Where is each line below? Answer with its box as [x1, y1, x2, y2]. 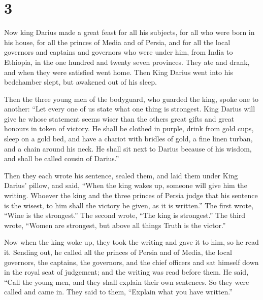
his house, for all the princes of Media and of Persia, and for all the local [4, 36, 231, 47]
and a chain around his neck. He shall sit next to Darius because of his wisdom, [4, 143, 252, 154]
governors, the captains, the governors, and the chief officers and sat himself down [4, 256, 259, 267]
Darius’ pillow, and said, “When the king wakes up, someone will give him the [4, 180, 247, 191]
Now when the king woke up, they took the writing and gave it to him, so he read [4, 237, 259, 247]
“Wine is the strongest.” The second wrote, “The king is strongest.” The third [4, 210, 246, 220]
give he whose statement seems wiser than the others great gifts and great [4, 113, 235, 124]
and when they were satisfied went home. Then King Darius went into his [4, 66, 233, 77]
